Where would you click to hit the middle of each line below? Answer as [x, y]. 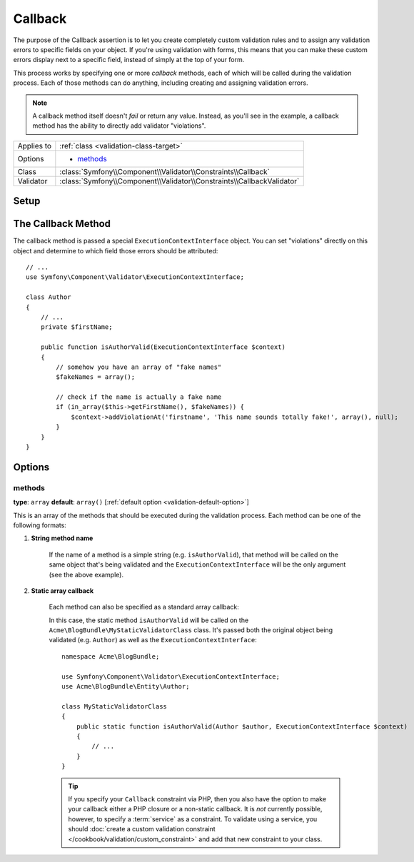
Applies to [35, 146]
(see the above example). [86, 574]
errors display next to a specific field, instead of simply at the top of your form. [129, 60]
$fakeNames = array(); [96, 377]
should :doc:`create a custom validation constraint [142, 829]
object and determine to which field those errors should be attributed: [116, 250]
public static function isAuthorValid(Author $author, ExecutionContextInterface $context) [242, 726]
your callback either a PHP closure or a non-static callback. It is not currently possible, [195, 809]
